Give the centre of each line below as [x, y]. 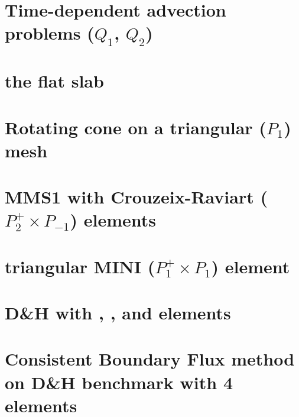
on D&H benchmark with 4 [119, 382]
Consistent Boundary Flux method [150, 359]
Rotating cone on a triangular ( [136, 127]
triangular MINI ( [80, 266]
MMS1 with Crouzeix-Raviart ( [136, 197]
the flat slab [54, 81]
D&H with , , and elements [118, 313]
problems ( [50, 33]
